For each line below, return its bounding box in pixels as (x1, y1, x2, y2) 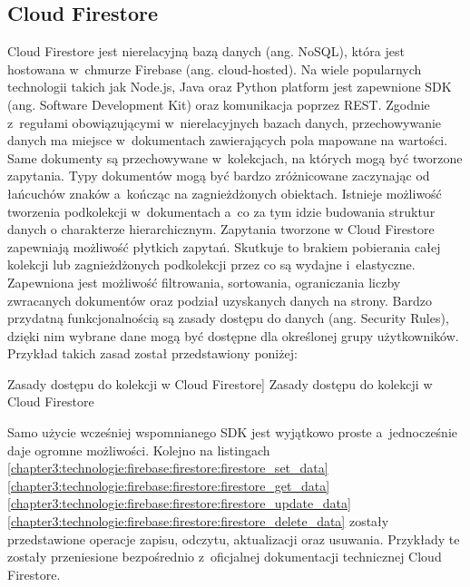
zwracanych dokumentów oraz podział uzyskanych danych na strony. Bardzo (7, 290, 432, 309)
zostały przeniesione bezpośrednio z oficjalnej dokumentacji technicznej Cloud (7, 547, 442, 566)
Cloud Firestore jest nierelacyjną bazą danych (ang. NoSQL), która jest (7, 42, 405, 61)
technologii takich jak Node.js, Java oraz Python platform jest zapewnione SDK (7, 77, 452, 96)
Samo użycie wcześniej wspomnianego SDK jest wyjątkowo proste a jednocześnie (7, 423, 458, 442)
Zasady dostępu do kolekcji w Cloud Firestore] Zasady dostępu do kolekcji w (7, 374, 433, 393)
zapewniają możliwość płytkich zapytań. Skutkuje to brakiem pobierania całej (7, 237, 441, 256)
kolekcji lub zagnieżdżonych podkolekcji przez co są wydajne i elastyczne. (7, 255, 416, 274)
